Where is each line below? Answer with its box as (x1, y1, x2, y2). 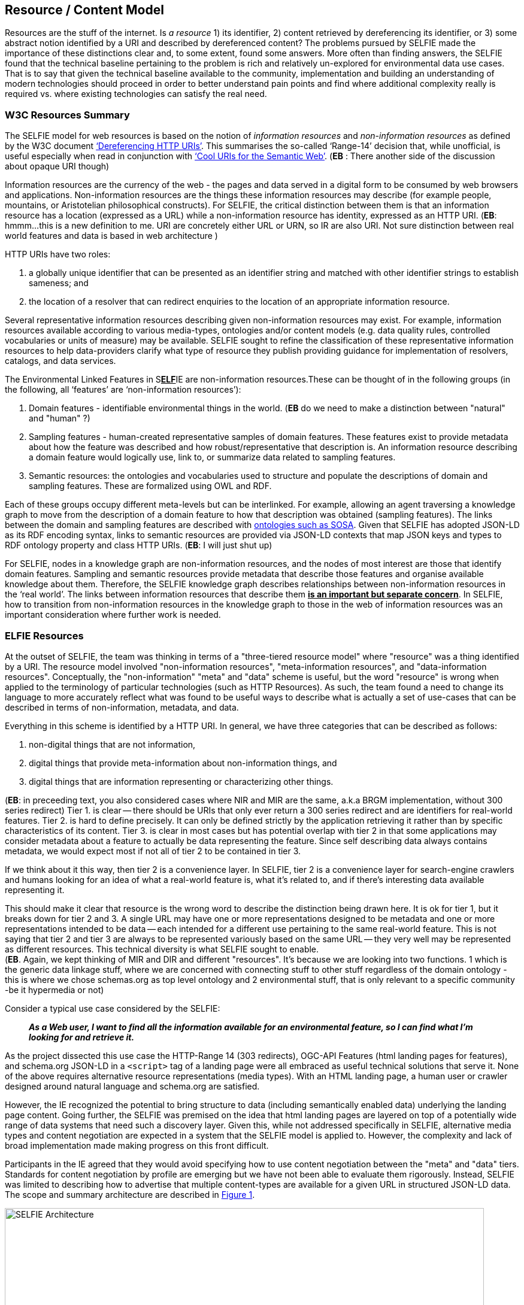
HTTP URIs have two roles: (5, 249, 111, 260)
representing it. (5, 884, 65, 895)
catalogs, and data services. (5, 356, 116, 366)
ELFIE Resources (5, 629, 84, 642)
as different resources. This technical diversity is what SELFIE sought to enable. (5, 943, 319, 954)
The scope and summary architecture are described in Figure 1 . (5, 1189, 255, 1200)
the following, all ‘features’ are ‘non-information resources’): (5, 384, 241, 395)
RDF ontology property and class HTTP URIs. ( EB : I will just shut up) (5, 540, 272, 551)
